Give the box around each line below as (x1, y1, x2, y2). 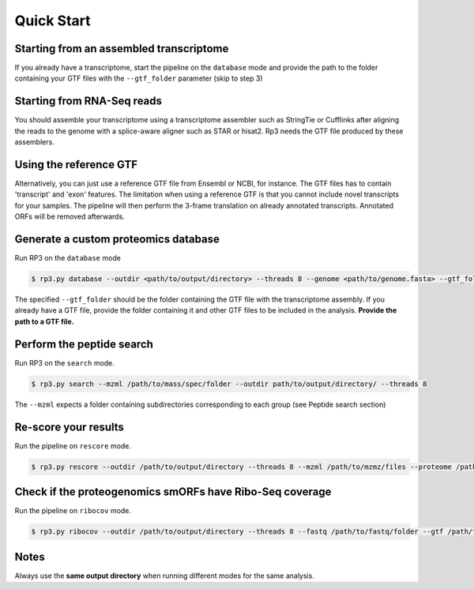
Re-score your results (14, 420, 124, 433)
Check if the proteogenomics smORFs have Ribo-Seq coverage (14, 486, 332, 499)
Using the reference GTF (14, 158, 138, 171)
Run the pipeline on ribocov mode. (14, 506, 132, 516)
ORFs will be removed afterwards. (14, 212, 126, 221)
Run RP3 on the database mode (14, 253, 122, 263)
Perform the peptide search (14, 337, 154, 351)
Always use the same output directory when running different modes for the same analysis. (14, 571, 315, 580)
